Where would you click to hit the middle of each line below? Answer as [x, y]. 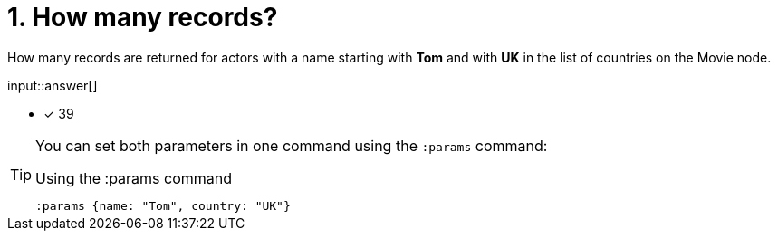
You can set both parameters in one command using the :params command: [292, 145]
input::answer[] [53, 85]
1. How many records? [143, 17]
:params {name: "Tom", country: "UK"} [163, 205]
